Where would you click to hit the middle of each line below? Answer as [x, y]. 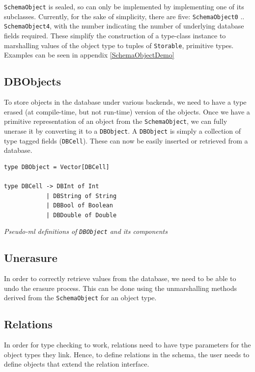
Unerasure [31, 258]
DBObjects [33, 81]
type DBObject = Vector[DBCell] [57, 167]
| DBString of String [81, 196]
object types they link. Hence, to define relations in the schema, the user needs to [127, 354]
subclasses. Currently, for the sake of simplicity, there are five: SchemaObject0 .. [124, 16]
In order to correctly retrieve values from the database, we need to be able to [120, 278]
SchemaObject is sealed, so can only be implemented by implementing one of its [124, 6]
